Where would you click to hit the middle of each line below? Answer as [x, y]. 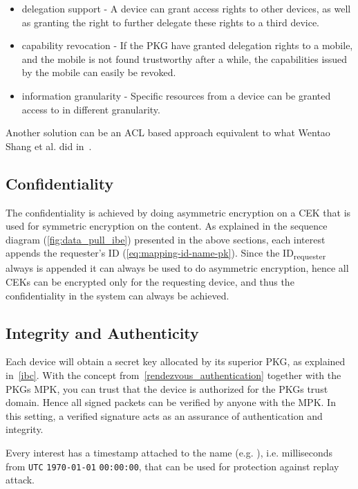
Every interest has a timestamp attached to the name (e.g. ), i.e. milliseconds [169, 452]
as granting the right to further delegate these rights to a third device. [170, 22]
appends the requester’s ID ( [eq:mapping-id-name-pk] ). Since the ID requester [166, 254]
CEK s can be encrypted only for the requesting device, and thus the [150, 282]
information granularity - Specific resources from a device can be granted [176, 95]
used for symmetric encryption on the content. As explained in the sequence [167, 226]
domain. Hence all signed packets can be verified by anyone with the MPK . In [171, 402]
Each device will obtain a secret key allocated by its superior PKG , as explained [176, 361]
